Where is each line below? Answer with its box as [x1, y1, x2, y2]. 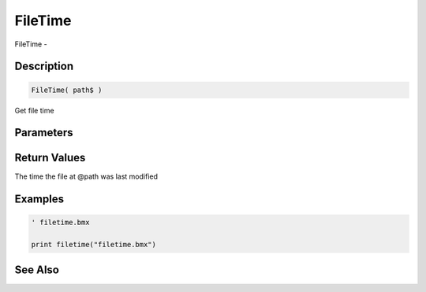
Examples [14, 193, 65, 206]
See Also [14, 263, 59, 276]
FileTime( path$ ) [31, 85, 103, 94]
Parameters [14, 126, 73, 139]
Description [14, 60, 74, 73]
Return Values [14, 151, 86, 164]
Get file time [14, 105, 54, 115]
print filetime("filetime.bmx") [31, 240, 157, 249]
